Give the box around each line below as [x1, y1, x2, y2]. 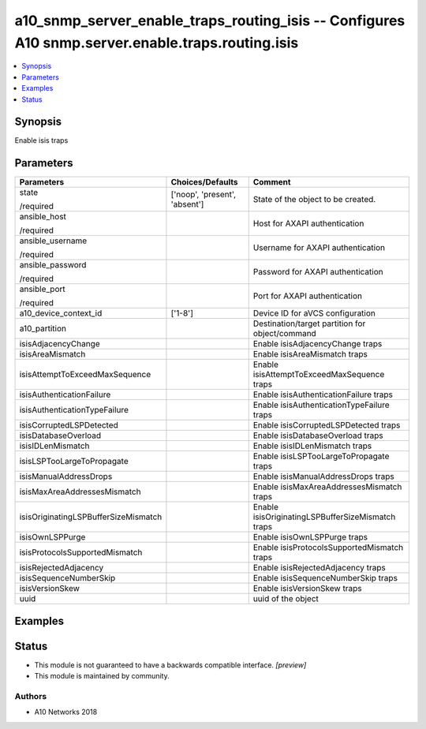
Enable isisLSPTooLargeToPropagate [252, 450, 390, 462]
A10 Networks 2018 [34, 707, 98, 717]
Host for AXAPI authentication [252, 218, 364, 229]
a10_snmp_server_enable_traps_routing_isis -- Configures [14, 12, 405, 29]
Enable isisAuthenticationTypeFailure [252, 399, 390, 410]
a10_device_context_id [19, 308, 103, 319]
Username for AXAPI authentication [252, 242, 386, 253]
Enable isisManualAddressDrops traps [252, 471, 394, 482]
